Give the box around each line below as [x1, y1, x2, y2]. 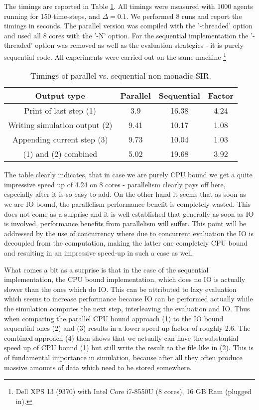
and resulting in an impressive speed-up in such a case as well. [4, 247, 194, 258]
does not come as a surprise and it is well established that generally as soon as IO [4, 208, 254, 219]
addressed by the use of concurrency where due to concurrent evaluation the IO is [4, 228, 254, 238]
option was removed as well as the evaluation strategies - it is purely [35, 40, 244, 50]
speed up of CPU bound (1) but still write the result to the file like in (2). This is [4, 342, 254, 353]
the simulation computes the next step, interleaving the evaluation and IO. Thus [4, 303, 250, 313]
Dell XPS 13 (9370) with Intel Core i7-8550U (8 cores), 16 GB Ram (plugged [15, 386, 252, 397]
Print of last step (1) [24, 105, 96, 117]
